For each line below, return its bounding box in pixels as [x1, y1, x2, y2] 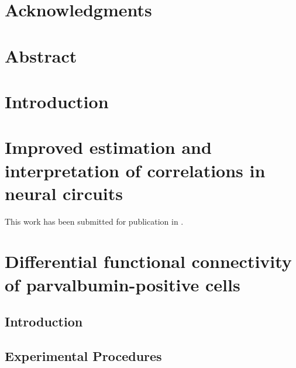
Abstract [5, 43, 77, 67]
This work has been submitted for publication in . [5, 215, 184, 227]
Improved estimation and [5, 135, 212, 159]
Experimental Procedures [5, 346, 162, 364]
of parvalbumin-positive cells [5, 272, 240, 296]
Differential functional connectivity [5, 249, 292, 273]
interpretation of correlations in [5, 158, 266, 182]
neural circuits [5, 181, 123, 205]
